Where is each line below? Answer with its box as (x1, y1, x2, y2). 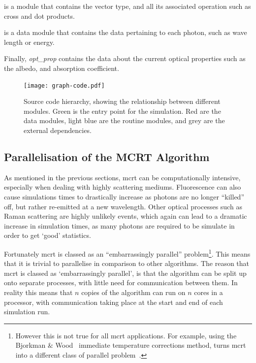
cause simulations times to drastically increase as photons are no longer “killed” (4, 191, 245, 201)
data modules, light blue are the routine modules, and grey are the (24, 115, 225, 126)
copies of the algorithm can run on (81, 287, 186, 297)
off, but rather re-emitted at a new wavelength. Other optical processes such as (4, 201, 242, 211)
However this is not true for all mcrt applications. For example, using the (15, 330, 237, 340)
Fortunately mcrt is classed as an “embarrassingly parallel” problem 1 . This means (4, 247, 251, 259)
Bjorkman (15, 340, 46, 350)
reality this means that (4, 287, 73, 297)
